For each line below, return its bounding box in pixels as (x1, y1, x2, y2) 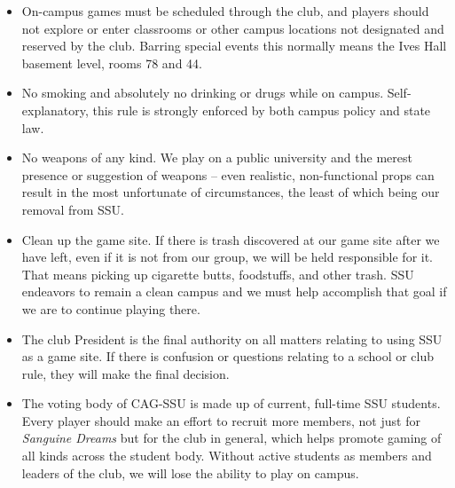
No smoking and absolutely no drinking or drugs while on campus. (21, 83, 384, 102)
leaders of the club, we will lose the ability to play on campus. (21, 463, 359, 482)
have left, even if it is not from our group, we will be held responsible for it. (21, 248, 434, 266)
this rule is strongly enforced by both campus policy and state (92, 100, 431, 119)
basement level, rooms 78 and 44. (21, 53, 202, 72)
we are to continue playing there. (21, 299, 200, 318)
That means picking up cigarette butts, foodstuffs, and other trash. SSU (21, 264, 414, 283)
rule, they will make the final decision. (21, 364, 230, 382)
